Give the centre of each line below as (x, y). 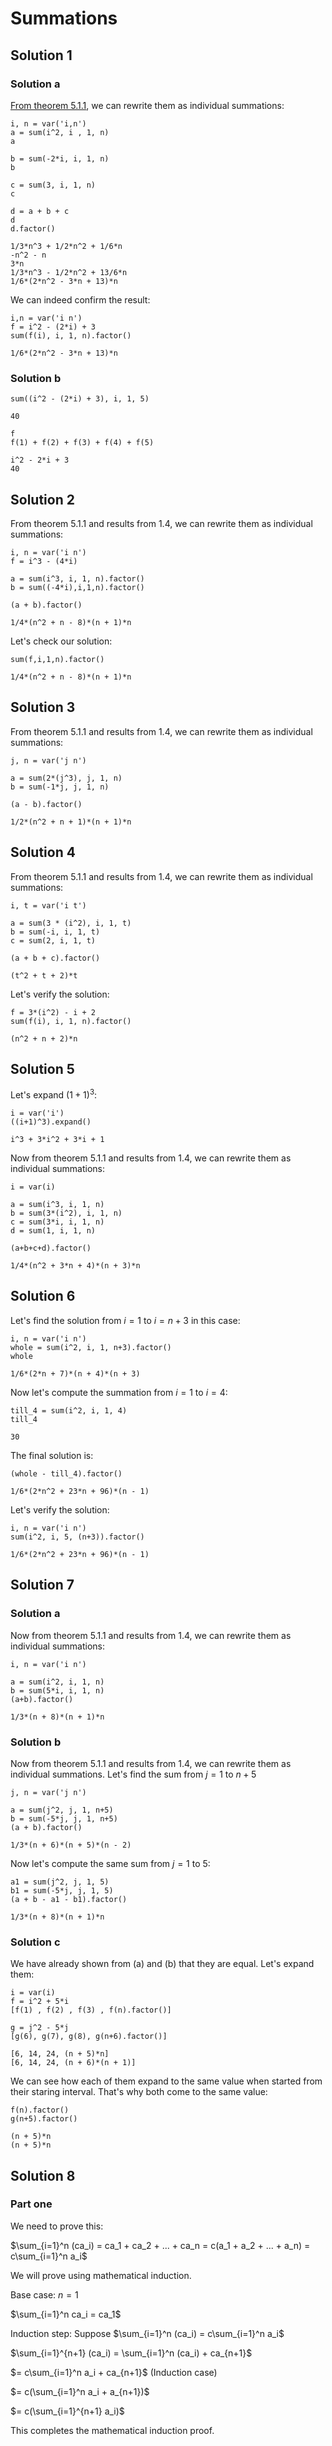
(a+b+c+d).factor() (51, 1248)
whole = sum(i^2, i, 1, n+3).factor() (91, 1347)
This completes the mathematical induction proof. (112, 2430)
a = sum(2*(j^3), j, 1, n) (66, 778)
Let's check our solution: (61, 641)
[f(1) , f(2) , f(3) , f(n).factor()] (91, 2010)
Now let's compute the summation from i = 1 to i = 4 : (119, 1392)
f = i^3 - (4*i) (44, 561)
